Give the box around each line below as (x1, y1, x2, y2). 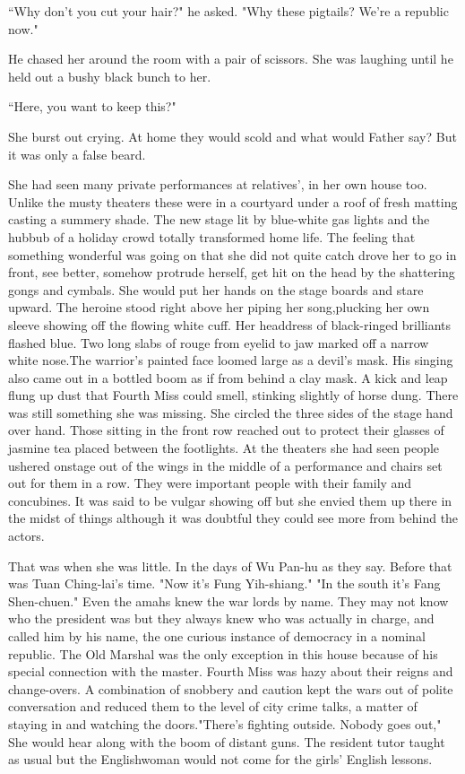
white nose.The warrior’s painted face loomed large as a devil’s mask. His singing (8, 351, 453, 370)
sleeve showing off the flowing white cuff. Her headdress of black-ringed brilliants (8, 315, 452, 334)
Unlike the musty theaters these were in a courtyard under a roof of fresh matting (8, 192, 458, 211)
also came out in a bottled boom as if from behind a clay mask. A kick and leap (8, 368, 448, 387)
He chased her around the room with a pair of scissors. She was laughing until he (8, 49, 453, 68)
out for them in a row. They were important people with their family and (8, 474, 412, 492)
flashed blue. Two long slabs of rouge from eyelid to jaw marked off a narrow (8, 333, 429, 352)
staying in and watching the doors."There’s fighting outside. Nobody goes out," (8, 714, 442, 733)
